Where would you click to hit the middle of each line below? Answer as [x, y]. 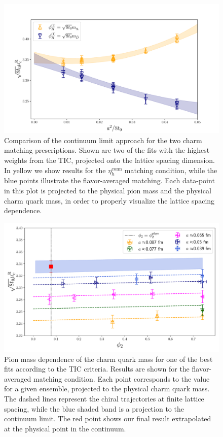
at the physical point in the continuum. [65, 428]
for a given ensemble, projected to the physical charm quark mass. [107, 389]
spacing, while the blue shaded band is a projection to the [94, 408]
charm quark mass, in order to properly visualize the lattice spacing [109, 200]
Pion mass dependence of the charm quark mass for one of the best [108, 359]
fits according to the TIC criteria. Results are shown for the [97, 369]
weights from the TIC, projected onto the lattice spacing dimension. [110, 160]
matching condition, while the [171, 170]
